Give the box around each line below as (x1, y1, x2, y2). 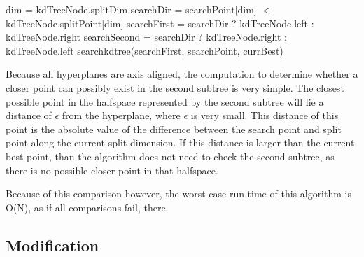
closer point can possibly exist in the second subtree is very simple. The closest (6, 80, 344, 95)
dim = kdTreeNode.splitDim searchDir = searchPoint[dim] (6, 2, 257, 16)
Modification (6, 234, 99, 256)
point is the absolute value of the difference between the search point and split (6, 121, 342, 136)
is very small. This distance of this (190, 108, 339, 123)
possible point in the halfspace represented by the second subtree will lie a (6, 94, 324, 109)
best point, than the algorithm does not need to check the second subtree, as (6, 148, 335, 163)
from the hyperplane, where (62, 108, 181, 123)
